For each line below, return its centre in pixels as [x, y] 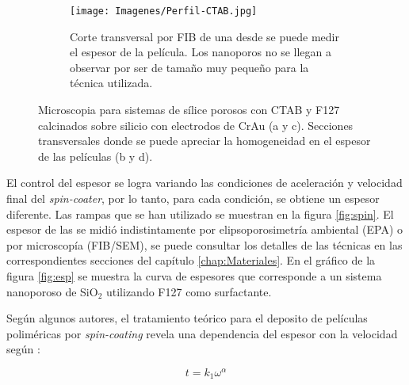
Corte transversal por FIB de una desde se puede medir [204, 36]
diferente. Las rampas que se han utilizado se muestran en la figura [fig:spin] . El [200, 213]
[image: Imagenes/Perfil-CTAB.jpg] [164, 11]
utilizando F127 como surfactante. [189, 291]
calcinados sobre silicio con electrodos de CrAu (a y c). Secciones [196, 125]
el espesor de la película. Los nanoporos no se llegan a [201, 52]
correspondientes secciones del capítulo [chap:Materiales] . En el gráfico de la [191, 260]
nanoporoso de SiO [52, 291]
